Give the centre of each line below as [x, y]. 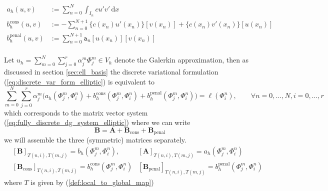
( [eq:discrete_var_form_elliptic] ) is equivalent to [79, 81]
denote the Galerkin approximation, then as [181, 60]
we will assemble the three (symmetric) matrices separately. [95, 140]
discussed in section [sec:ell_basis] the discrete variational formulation [111, 72]
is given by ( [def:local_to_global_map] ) [92, 182]
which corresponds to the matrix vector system [76, 112]
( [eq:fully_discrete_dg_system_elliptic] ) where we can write [97, 122]
